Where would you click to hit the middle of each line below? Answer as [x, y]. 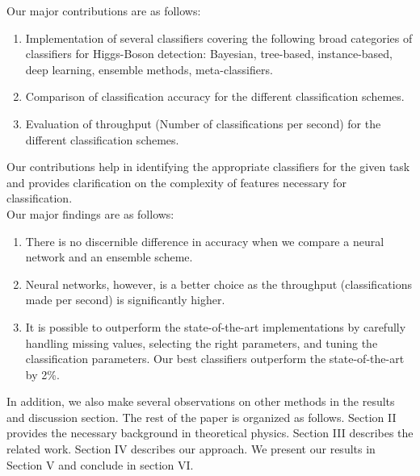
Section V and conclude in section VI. [100, 464]
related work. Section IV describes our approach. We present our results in [191, 449]
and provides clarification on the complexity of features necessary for [176, 182]
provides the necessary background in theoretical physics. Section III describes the [210, 433]
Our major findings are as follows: [90, 213]
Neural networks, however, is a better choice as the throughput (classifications [218, 284]
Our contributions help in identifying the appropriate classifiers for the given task [208, 167]
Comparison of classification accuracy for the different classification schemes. [215, 96]
